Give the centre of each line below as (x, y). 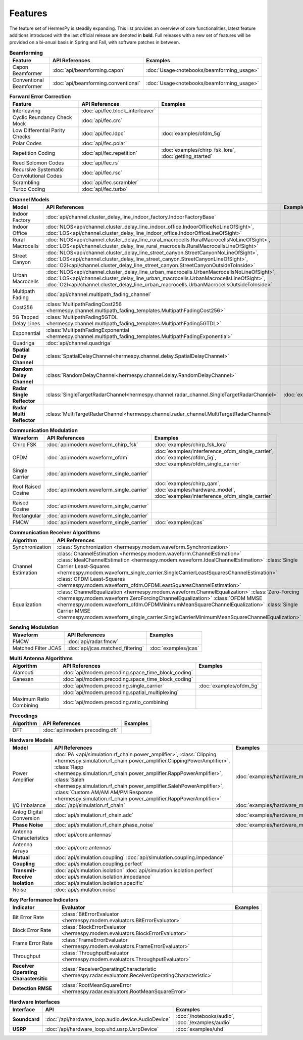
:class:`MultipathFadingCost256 (84, 304)
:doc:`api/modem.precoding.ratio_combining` (116, 702)
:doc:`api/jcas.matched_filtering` (106, 648)
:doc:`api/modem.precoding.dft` (81, 730)
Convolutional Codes (37, 176)
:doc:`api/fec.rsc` (102, 173)
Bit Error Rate (28, 917)
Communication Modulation (44, 430)
